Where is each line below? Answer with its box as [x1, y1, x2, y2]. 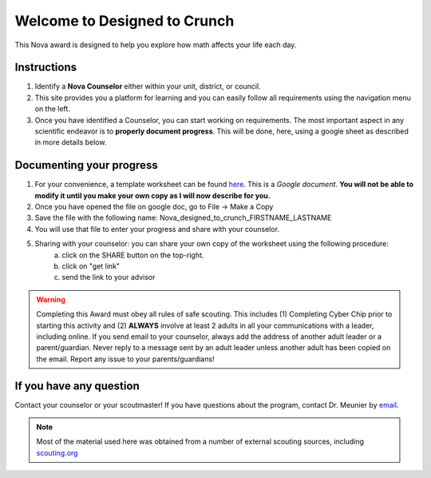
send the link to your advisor [61, 273, 156, 282]
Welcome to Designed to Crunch [14, 12, 235, 30]
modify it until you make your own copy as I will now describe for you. [34, 190, 271, 200]
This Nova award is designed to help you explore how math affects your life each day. [14, 40, 297, 50]
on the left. [34, 104, 71, 114]
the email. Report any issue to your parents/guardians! [36, 354, 215, 364]
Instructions [14, 61, 77, 74]
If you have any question [14, 379, 140, 392]
